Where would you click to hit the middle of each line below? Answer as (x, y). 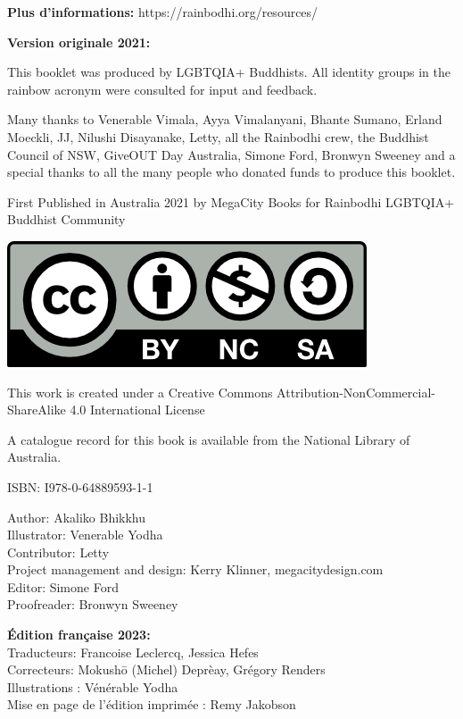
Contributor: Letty (58, 552)
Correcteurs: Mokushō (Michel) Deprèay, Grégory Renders (166, 669)
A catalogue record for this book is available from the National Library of (209, 439)
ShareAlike (37, 410)
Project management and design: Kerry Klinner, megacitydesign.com (195, 569)
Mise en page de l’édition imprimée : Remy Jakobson (152, 704)
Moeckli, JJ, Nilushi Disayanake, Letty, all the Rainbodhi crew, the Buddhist (218, 136)
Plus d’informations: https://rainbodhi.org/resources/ (163, 12)
